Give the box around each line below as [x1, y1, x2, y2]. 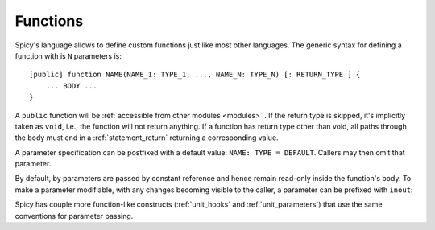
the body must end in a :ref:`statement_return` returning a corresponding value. [14, 133, 279, 142]
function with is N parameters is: [14, 51, 122, 60]
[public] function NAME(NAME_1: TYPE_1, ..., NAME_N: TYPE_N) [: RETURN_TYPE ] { [29, 70, 361, 80]
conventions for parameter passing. [14, 211, 134, 220]
